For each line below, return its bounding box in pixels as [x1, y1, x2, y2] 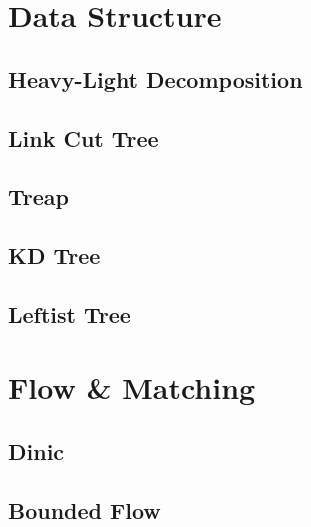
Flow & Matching [8, 367, 256, 408]
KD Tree [8, 240, 101, 271]
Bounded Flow [8, 494, 161, 525]
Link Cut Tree [8, 122, 159, 153]
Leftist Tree [8, 298, 131, 329]
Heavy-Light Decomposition [8, 63, 303, 94]
